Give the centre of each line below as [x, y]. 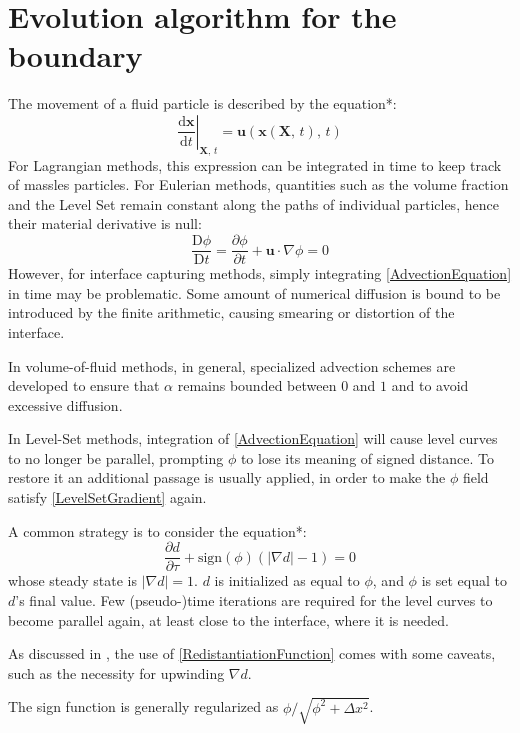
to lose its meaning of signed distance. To [367, 457]
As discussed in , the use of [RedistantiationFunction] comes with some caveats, [252, 653]
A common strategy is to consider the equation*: [157, 530]
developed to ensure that [84, 385]
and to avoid [430, 385]
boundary [75, 55]
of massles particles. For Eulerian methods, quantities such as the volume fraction [258, 184]
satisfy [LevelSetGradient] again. [107, 497]
